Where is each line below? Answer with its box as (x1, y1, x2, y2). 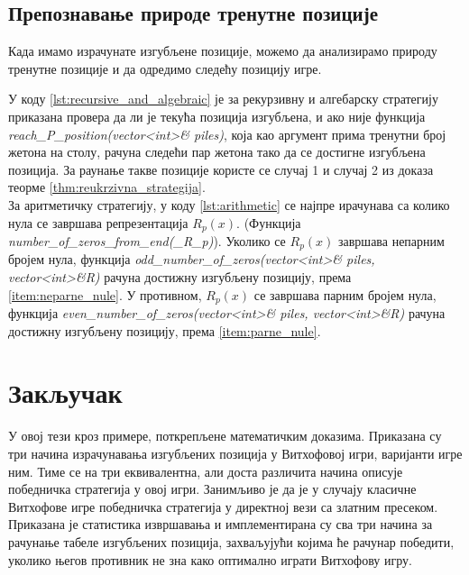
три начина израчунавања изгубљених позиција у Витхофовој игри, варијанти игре (8, 444, 463, 462)
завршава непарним (338, 232, 445, 250)
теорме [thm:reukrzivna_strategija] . (8, 178, 206, 196)
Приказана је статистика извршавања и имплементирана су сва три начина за (8, 515, 433, 534)
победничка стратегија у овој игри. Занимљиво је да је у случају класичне (8, 479, 417, 498)
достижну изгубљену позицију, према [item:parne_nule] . (8, 321, 321, 340)
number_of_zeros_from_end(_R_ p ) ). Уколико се (8, 232, 286, 250)
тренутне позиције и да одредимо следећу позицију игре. (8, 59, 322, 78)
